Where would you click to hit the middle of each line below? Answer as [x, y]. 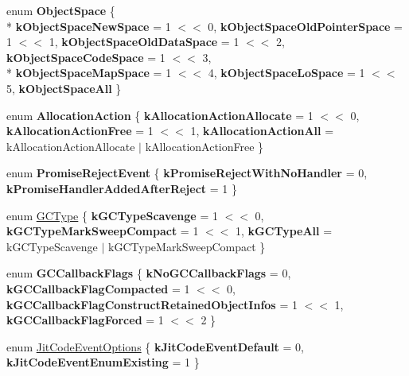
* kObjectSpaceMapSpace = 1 [89, 73]
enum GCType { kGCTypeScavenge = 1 [112, 215]
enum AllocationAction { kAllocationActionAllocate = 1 [160, 115]
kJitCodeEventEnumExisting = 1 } [103, 362]
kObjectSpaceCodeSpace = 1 [86, 57]
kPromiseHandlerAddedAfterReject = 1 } [122, 188]
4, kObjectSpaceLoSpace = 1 [286, 73]
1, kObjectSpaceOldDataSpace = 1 [144, 42]
